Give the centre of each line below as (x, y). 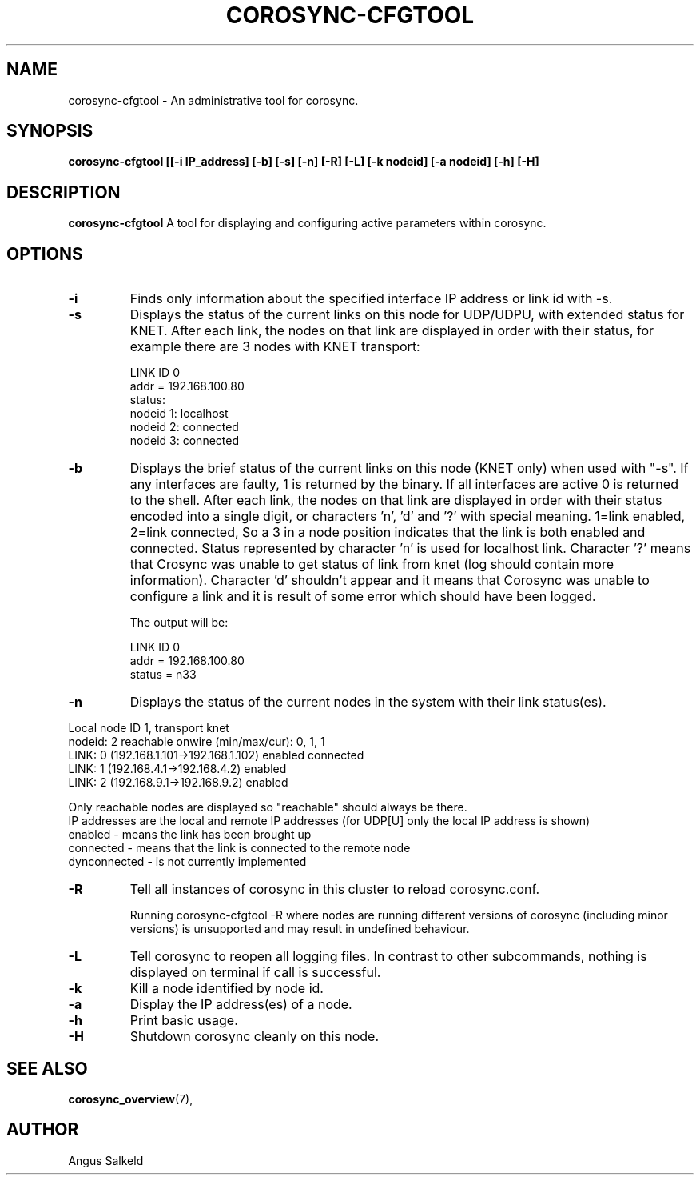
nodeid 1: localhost (179, 414)
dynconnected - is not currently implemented (187, 862)
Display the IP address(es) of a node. (241, 1005)
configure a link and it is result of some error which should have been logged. (363, 597)
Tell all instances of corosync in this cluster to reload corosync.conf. (335, 889)
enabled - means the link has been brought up (190, 835)
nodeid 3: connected (184, 441)
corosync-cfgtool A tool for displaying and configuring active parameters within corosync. (307, 223)
